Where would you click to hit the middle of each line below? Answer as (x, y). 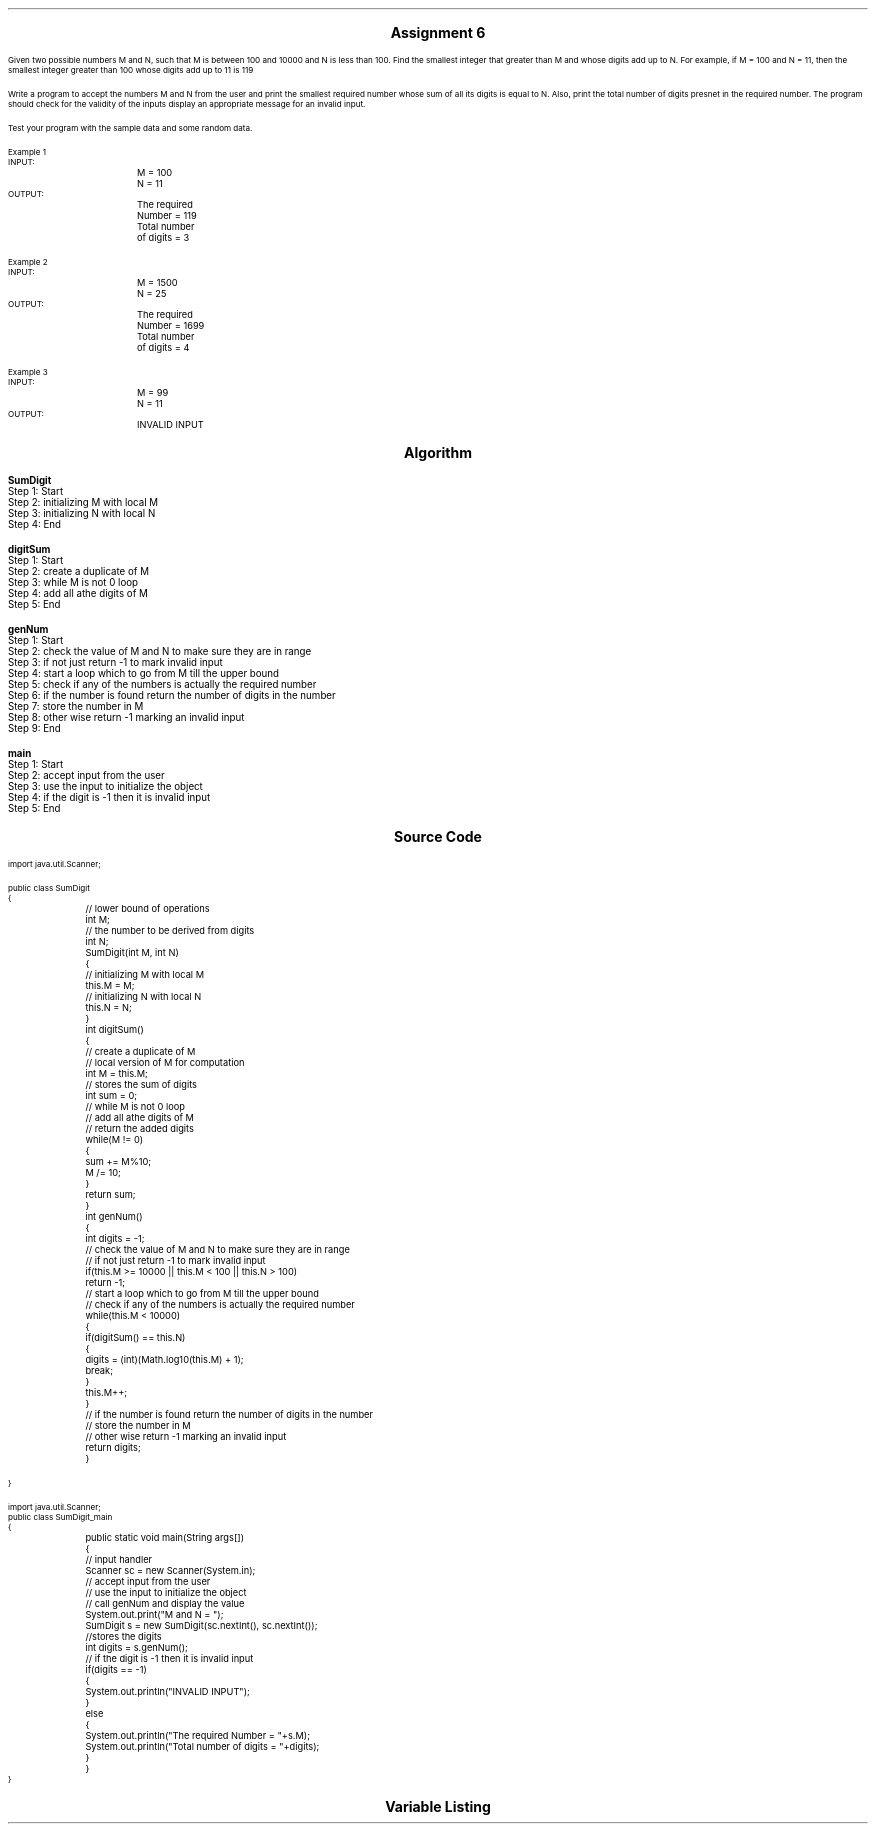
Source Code (438, 836)
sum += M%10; (118, 1161)
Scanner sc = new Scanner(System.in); (170, 1570)
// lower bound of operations (147, 908)
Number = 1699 (170, 325)
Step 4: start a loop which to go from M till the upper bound (144, 673)
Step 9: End (34, 728)
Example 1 (27, 152)
